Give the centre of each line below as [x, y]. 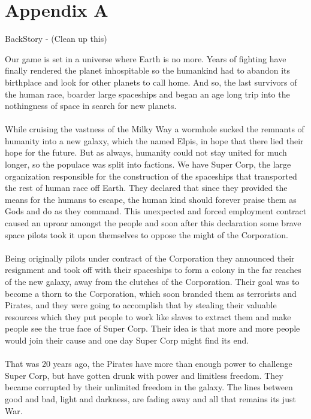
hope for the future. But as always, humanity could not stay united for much [146, 152]
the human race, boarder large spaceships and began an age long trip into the [147, 94]
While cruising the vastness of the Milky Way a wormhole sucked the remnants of [155, 129]
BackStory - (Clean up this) [56, 39]
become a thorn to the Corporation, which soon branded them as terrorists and [151, 293]
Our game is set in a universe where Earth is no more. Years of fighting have [146, 58]
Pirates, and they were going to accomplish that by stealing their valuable [141, 305]
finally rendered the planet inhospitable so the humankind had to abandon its [147, 70]
